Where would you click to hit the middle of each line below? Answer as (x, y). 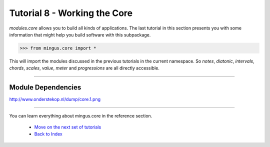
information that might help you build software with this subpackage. (80, 34)
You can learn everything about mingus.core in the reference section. (81, 115)
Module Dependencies (45, 87)
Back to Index (48, 134)
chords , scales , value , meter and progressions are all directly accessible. (84, 68)
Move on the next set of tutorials (68, 127)
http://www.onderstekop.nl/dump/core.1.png (55, 99)
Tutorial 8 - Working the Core (71, 13)
